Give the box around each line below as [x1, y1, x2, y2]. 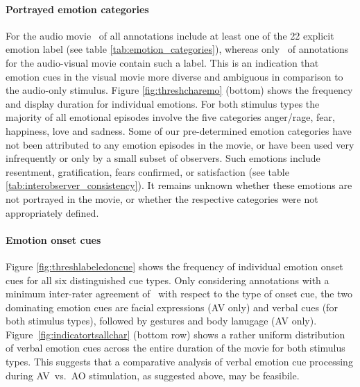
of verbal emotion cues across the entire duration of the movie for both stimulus [6, 340, 345, 355]
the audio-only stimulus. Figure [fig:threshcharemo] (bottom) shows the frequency [6, 83, 353, 97]
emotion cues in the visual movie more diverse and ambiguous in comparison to [6, 69, 343, 83]
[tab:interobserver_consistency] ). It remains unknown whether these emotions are [6, 178, 352, 192]
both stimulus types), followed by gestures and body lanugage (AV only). [6, 313, 317, 328]
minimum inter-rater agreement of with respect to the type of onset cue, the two [6, 286, 353, 301]
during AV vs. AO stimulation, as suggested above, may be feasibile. [6, 368, 300, 382]
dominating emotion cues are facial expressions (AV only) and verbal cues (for [6, 299, 338, 314]
